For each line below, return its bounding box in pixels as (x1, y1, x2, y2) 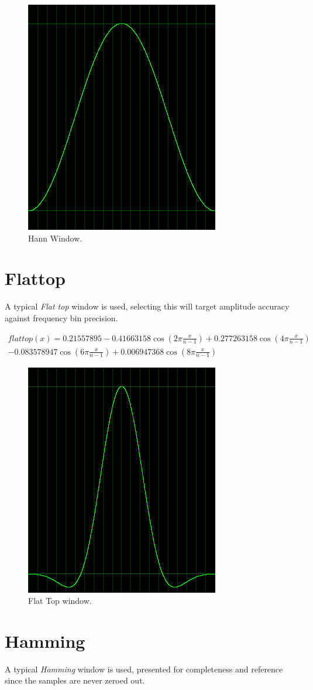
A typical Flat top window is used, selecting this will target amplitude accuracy (5, 300, 290, 312)
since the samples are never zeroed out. (5, 674, 145, 686)
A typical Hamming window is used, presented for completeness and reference (5, 662, 283, 675)
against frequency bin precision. (5, 311, 118, 324)
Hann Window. (28, 232, 82, 244)
